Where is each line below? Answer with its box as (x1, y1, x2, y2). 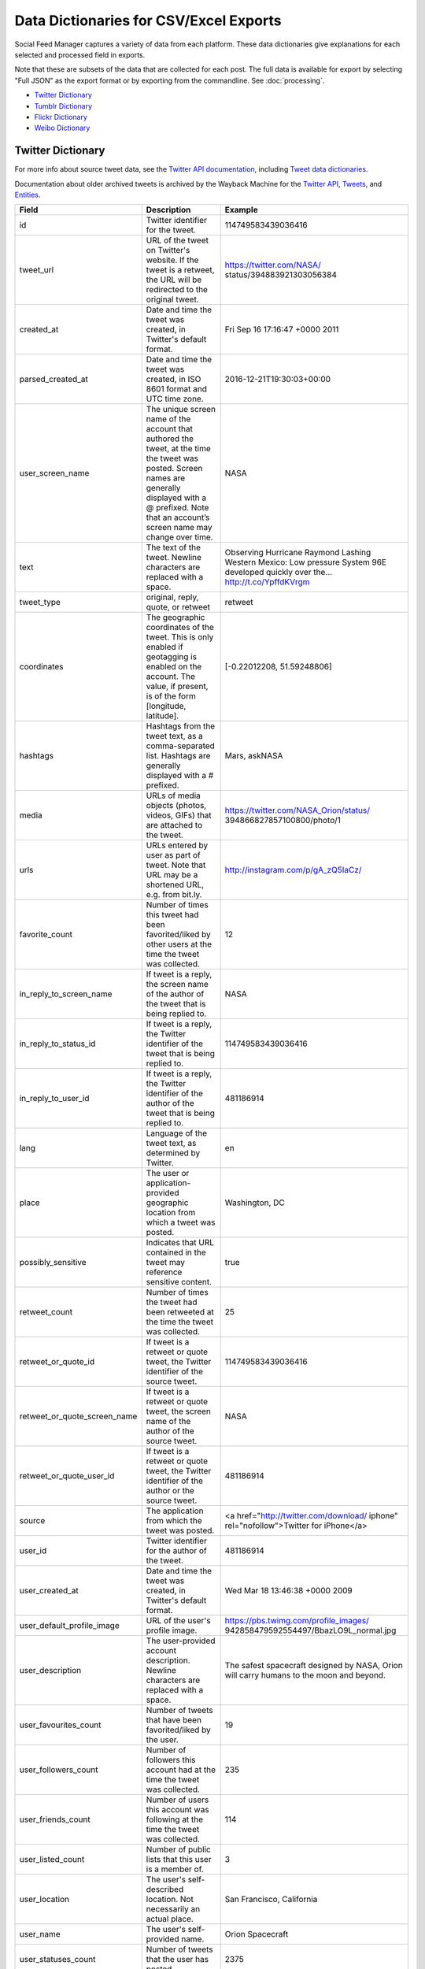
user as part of (146, 850, 201, 861)
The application (146, 1505, 204, 1516)
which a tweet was (146, 1217, 216, 1228)
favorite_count (19, 929, 73, 940)
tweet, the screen (146, 1406, 212, 1417)
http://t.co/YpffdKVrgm (224, 577, 310, 588)
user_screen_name (19, 468, 90, 479)
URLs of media (146, 790, 201, 801)
